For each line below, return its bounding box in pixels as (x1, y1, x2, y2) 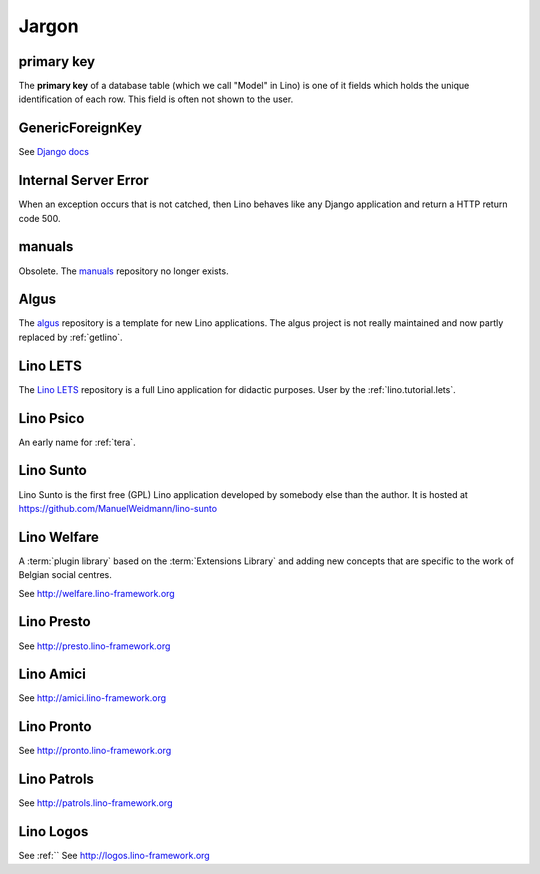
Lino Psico (18, 410, 85, 427)
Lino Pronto (18, 718, 92, 735)
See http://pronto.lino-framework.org (18, 745, 172, 757)
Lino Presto (18, 613, 91, 630)
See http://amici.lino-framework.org (18, 692, 167, 704)
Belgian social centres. (18, 569, 112, 581)
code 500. (18, 212, 61, 224)
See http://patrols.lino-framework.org (18, 797, 173, 809)
